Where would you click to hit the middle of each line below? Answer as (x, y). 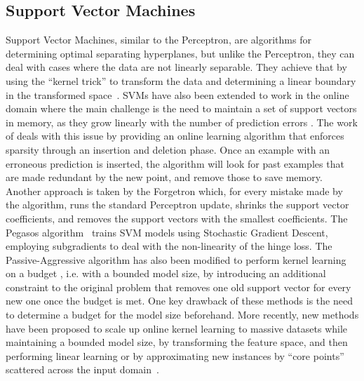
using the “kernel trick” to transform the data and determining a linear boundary (181, 80)
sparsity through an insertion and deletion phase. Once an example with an (168, 149)
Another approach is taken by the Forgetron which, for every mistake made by (174, 190)
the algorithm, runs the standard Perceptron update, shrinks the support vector (177, 205)
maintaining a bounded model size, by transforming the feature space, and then (177, 342)
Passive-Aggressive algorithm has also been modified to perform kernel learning (176, 259)
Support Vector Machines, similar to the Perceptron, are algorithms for (159, 40)
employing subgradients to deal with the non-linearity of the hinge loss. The (169, 246)
